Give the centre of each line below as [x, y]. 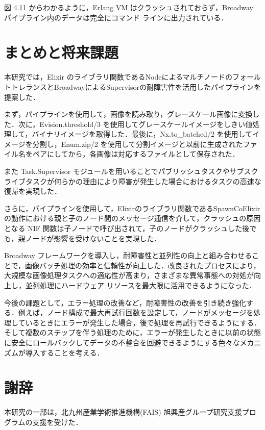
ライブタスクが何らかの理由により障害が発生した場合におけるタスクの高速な [133, 181]
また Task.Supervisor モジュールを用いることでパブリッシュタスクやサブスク [131, 171]
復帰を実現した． [33, 191]
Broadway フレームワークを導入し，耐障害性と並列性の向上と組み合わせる [128, 255]
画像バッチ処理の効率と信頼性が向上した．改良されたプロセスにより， [143, 265]
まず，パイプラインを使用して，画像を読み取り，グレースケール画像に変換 [128, 114]
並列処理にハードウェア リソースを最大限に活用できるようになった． [141, 285]
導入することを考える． [65, 352]
